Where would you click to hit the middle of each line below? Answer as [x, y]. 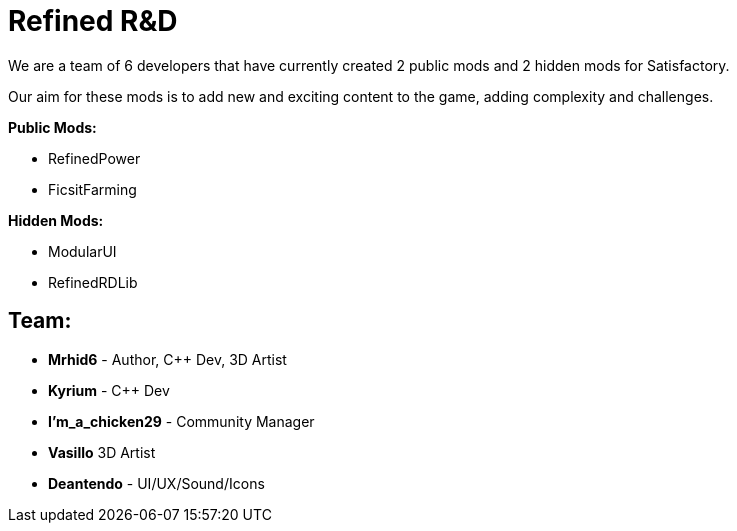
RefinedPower [94, 158]
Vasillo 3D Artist [102, 452]
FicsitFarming [92, 189]
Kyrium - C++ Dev [109, 390]
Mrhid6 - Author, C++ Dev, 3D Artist [167, 359]
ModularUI [82, 251]
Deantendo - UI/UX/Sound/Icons [156, 483]
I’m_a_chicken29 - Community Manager [181, 421]
